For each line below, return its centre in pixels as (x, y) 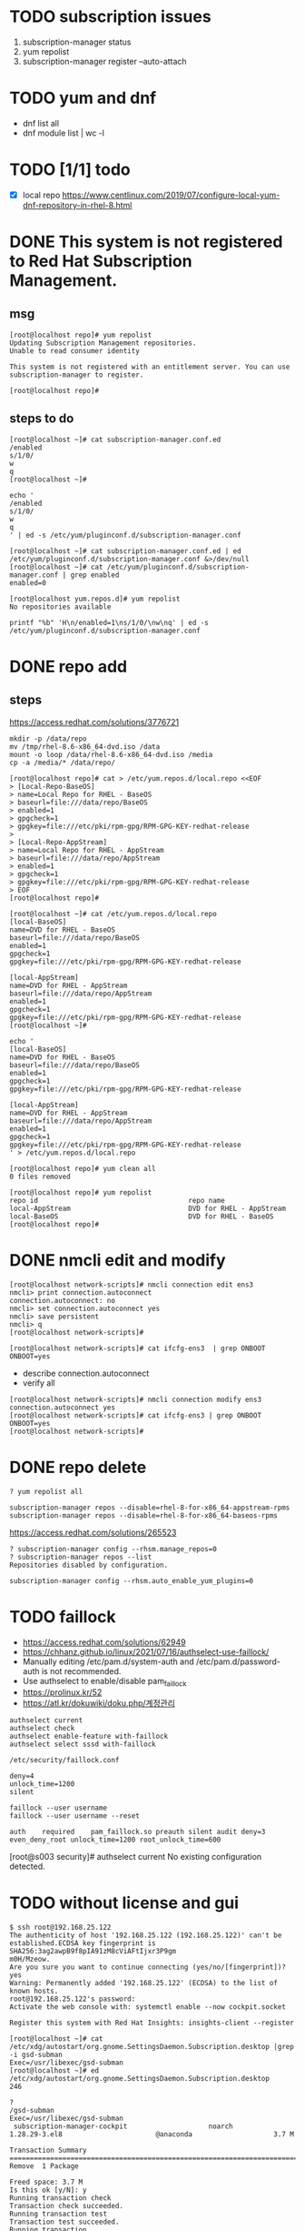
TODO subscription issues (110, 17)
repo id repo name (117, 1200)
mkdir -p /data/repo (49, 739)
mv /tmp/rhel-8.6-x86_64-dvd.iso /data (85, 747)
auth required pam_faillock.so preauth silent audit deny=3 (138, 1832)
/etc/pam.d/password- (238, 1661)
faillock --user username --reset (75, 1816)
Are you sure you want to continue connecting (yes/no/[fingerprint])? (148, 1967)
